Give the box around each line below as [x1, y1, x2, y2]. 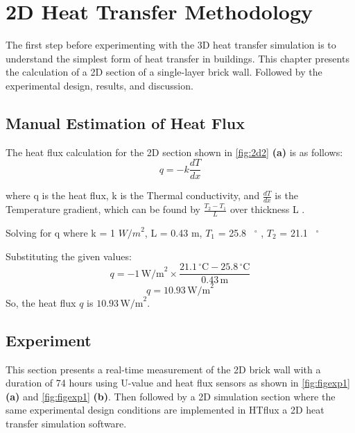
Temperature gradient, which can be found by [6, 202, 200, 216]
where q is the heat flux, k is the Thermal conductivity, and [6, 188, 260, 203]
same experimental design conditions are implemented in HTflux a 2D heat [6, 402, 324, 417]
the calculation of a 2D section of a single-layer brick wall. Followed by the [6, 65, 322, 79]
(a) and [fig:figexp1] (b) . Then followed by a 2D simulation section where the [6, 389, 336, 403]
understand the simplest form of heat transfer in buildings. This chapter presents [6, 51, 349, 65]
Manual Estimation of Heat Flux [6, 112, 245, 133]
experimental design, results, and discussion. [6, 78, 193, 92]
